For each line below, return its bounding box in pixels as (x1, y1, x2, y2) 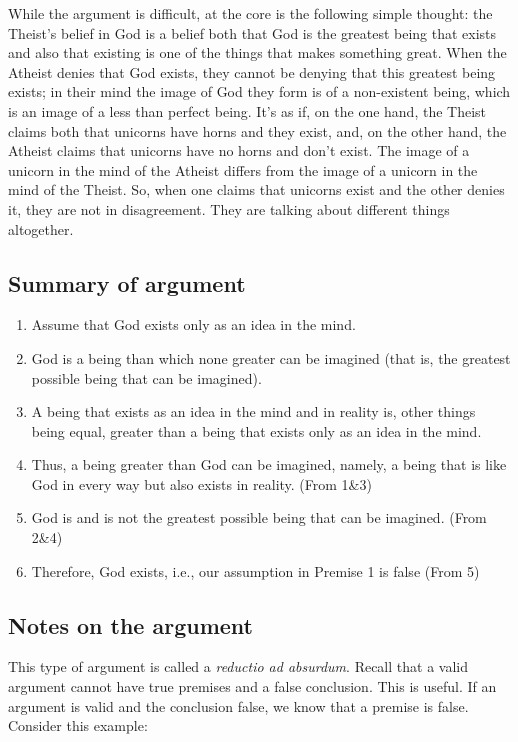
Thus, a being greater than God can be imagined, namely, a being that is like (31, 454, 507, 475)
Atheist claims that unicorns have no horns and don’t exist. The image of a (8, 140, 470, 161)
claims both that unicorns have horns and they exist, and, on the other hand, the (8, 120, 507, 141)
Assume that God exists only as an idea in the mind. (31, 314, 356, 335)
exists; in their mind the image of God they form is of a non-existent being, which (8, 81, 511, 102)
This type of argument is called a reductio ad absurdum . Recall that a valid (8, 656, 468, 677)
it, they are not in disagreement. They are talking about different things (8, 198, 450, 219)
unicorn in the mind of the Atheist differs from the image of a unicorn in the (8, 159, 478, 180)
